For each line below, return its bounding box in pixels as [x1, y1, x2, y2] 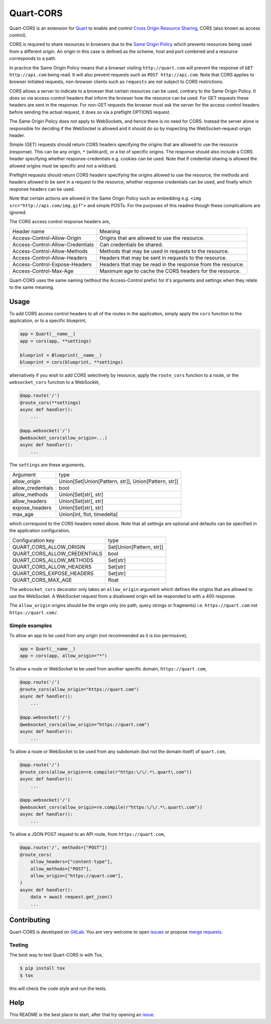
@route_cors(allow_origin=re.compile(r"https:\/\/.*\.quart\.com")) [20, 769, 192, 775]
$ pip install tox [20, 966, 65, 971]
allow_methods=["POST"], [30, 866, 92, 872]
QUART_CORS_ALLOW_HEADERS [12, 563, 92, 570]
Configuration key [12, 537, 55, 544]
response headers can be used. [9, 186, 75, 192]
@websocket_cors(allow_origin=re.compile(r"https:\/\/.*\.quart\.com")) [20, 804, 203, 810]
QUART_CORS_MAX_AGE [12, 576, 72, 583]
